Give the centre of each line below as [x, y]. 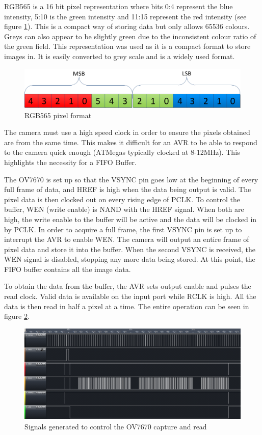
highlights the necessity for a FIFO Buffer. [70, 162]
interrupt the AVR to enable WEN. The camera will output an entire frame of [127, 239]
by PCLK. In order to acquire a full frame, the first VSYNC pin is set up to [123, 229]
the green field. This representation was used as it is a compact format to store [127, 46]
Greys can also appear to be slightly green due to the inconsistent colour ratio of [130, 36]
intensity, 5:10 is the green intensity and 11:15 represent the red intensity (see [125, 16]
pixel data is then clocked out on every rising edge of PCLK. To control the [122, 199]
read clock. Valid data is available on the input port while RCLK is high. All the [130, 296]
